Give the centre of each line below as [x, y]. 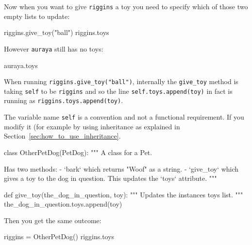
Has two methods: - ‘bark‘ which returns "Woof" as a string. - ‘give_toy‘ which [121, 168]
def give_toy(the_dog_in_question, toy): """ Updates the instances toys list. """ [124, 194]
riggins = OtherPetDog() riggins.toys [59, 236]
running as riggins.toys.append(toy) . [64, 100]
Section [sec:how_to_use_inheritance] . [62, 136]
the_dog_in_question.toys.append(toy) [63, 204]
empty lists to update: [37, 16]
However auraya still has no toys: [54, 48]
